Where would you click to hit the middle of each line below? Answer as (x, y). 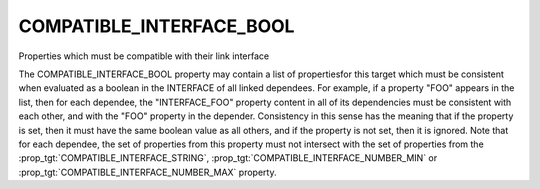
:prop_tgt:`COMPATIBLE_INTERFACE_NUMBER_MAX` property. (147, 172)
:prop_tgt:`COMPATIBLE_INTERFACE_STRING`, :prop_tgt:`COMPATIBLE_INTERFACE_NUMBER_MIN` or (228, 158)
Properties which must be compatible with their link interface (144, 56)
